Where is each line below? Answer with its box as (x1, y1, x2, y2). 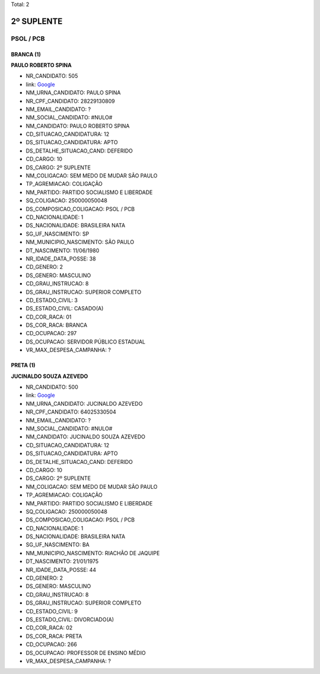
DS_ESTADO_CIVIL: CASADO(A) (25, 305, 104, 312)
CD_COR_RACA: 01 (25, 313, 72, 320)
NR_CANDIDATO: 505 (25, 72, 78, 80)
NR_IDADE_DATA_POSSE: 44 (25, 566, 97, 573)
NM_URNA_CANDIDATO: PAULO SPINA (25, 89, 121, 96)
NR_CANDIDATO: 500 (25, 383, 78, 391)
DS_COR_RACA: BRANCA (25, 322, 88, 329)
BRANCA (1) (11, 50, 41, 58)
